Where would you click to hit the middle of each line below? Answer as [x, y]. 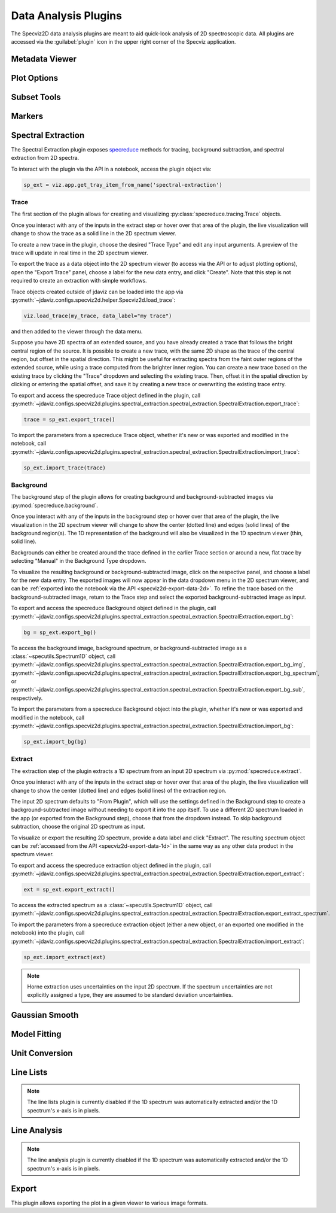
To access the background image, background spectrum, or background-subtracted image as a [129, 648]
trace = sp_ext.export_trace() [70, 419]
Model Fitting [36, 1034]
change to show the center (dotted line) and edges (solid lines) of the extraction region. [119, 790]
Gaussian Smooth [45, 1015]
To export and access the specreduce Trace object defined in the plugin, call [106, 395]
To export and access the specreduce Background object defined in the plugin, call [114, 608]
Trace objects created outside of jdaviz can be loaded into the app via [97, 292]
